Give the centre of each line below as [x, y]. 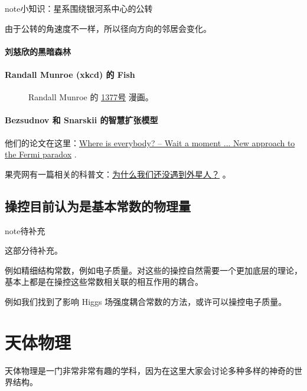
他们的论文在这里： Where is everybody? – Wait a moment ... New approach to [150, 142]
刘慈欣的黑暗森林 [38, 51]
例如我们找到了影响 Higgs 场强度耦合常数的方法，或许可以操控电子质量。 [146, 301]
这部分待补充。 [34, 250]
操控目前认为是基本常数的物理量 [98, 206]
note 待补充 [25, 230]
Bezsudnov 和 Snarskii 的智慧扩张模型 [81, 120]
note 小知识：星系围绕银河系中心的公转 [79, 8]
